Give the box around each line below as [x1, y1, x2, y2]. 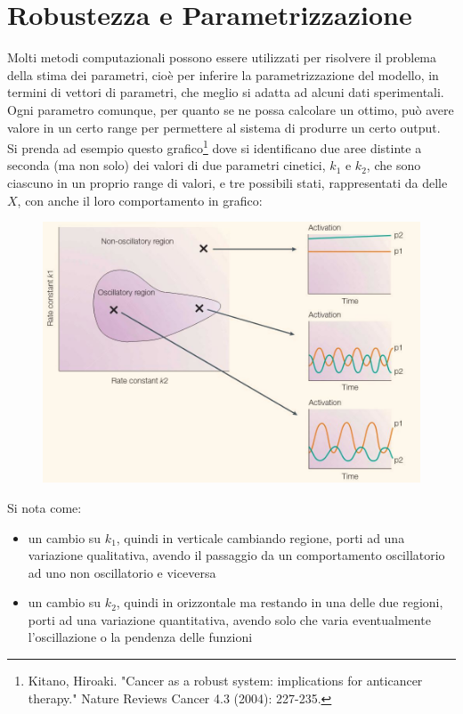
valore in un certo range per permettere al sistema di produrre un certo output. [7, 118, 441, 136]
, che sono [366, 156, 421, 174]
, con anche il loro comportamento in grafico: [17, 191, 263, 209]
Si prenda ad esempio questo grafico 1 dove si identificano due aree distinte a [7, 136, 422, 157]
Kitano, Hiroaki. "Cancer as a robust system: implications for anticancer [28, 671, 423, 690]
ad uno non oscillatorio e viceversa [28, 563, 216, 581]
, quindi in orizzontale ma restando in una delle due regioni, [116, 593, 443, 612]
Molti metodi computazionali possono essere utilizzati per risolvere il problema [7, 48, 437, 67]
